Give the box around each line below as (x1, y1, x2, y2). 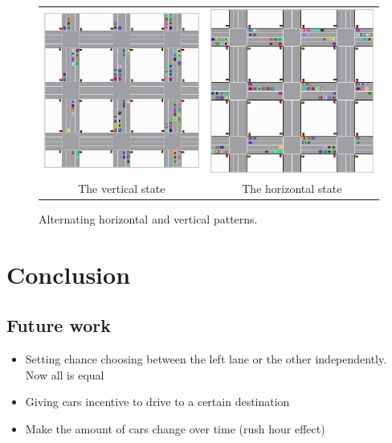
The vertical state (78, 179, 165, 196)
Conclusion (6, 257, 131, 290)
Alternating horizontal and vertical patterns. (39, 210, 258, 227)
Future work (6, 313, 112, 338)
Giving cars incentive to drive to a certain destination (25, 393, 290, 410)
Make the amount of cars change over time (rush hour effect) (25, 420, 325, 437)
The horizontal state (242, 179, 342, 196)
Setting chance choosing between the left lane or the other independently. (25, 350, 387, 367)
